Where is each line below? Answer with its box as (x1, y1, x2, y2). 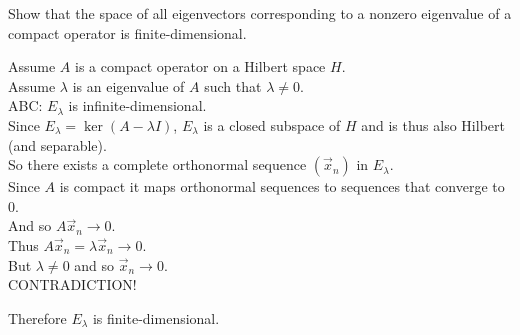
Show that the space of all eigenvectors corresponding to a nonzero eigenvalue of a (8, 3, 512, 23)
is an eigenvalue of (72, 75, 185, 96)
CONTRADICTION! (8, 274, 137, 295)
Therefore (8, 307, 67, 328)
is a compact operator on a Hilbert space (75, 56, 326, 77)
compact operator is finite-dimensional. (8, 22, 247, 43)
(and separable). (8, 134, 107, 155)
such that (204, 75, 262, 96)
